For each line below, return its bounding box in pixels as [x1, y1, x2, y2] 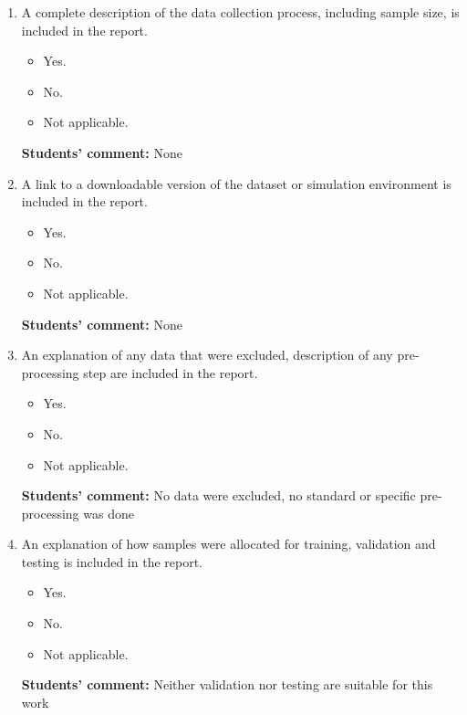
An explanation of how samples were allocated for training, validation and [21, 534, 436, 553]
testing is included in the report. [21, 552, 202, 571]
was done [83, 503, 134, 522]
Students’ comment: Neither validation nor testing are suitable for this [21, 675, 433, 694]
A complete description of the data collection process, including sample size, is [21, 3, 460, 21]
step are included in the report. [83, 363, 258, 382]
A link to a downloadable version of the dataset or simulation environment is [21, 173, 451, 193]
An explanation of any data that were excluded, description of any [21, 345, 393, 364]
